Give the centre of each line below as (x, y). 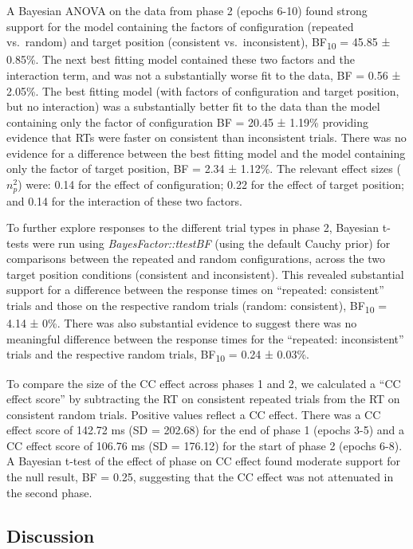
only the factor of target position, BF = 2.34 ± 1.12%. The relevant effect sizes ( (204, 169)
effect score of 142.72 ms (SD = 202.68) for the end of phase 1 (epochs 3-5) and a (206, 430)
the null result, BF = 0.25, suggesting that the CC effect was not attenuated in (200, 477)
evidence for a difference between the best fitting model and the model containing (206, 153)
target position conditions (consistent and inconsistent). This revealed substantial (205, 274)
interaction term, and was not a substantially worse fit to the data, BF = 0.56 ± (204, 75)
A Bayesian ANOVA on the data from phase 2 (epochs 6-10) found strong (187, 10)
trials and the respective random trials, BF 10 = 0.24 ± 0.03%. (158, 355)
